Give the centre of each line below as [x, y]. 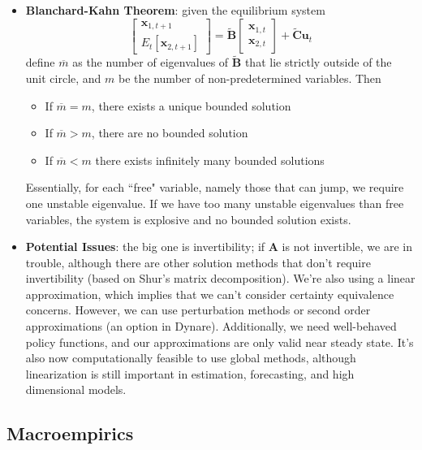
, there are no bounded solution [170, 133]
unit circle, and [63, 78]
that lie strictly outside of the [318, 62]
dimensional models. [76, 389]
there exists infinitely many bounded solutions [210, 160]
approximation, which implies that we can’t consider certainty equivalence [210, 294]
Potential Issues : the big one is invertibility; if [145, 247]
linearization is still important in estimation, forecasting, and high [190, 373]
